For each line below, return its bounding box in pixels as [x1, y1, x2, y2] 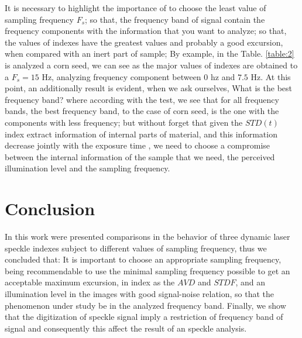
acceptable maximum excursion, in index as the [5, 276, 175, 288]
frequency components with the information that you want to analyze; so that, [5, 25, 287, 37]
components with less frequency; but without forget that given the [5, 116, 243, 128]
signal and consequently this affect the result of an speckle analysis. [5, 322, 247, 334]
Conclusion [5, 196, 95, 220]
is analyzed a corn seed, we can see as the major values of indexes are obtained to [5, 58, 298, 71]
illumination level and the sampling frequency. [5, 162, 170, 174]
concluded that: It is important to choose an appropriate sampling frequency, [5, 253, 282, 265]
